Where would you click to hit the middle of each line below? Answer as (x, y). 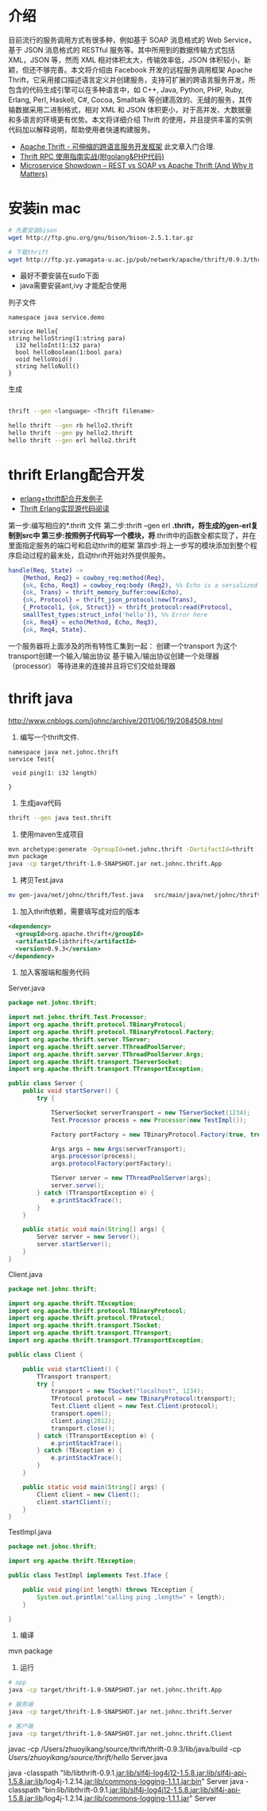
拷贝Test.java (41, 880)
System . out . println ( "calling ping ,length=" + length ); (131, 1597)
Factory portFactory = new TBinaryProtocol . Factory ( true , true (157, 1135)
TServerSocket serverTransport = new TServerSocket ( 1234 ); (150, 1112)
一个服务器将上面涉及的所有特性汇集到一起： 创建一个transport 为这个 (123, 645)
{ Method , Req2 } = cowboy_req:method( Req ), (94, 578)
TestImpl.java (30, 1532)
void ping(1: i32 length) (54, 773)
